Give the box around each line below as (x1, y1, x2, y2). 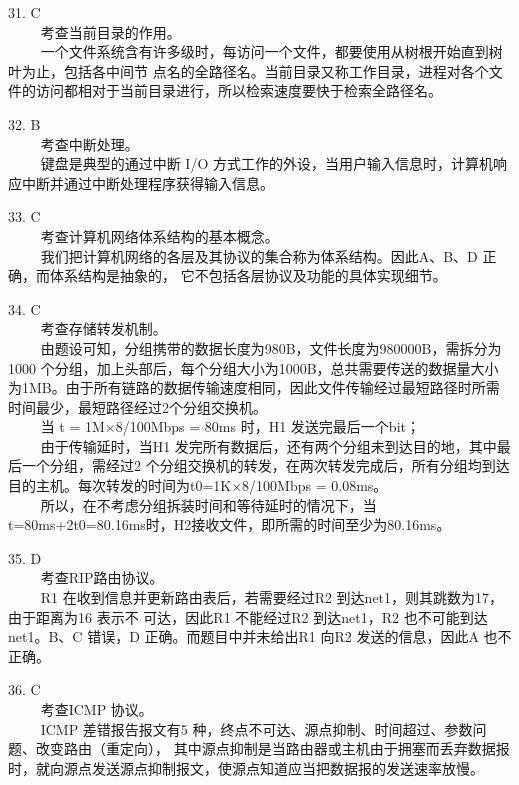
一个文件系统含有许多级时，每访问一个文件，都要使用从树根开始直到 (40, 41, 489, 62)
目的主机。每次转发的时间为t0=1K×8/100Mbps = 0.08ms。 (8, 475, 388, 496)
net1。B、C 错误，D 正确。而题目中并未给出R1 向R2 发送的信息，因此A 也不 (8, 626, 512, 647)
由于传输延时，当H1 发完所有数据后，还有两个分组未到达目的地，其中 (40, 435, 497, 456)
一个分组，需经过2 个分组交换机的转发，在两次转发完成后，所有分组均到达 (21, 455, 510, 476)
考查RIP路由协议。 (40, 567, 164, 588)
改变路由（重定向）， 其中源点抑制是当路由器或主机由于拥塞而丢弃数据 (35, 738, 496, 759)
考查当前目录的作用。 (40, 21, 181, 42)
